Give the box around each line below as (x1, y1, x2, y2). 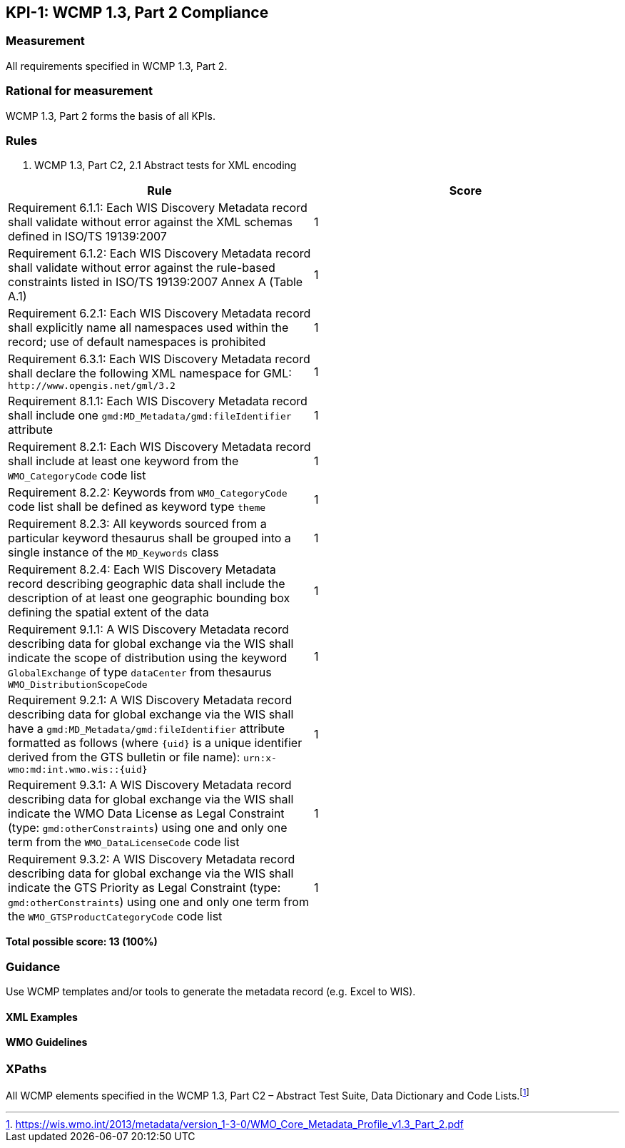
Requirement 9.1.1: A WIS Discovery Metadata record (8, 622, 289, 637)
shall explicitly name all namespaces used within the (8, 320, 289, 335)
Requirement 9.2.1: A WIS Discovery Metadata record (8, 693, 293, 708)
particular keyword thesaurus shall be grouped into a (8, 531, 291, 546)
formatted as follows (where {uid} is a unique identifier (8, 736, 303, 751)
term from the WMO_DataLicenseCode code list (8, 835, 240, 850)
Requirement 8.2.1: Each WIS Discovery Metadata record (8, 440, 311, 454)
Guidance (6, 959, 61, 974)
